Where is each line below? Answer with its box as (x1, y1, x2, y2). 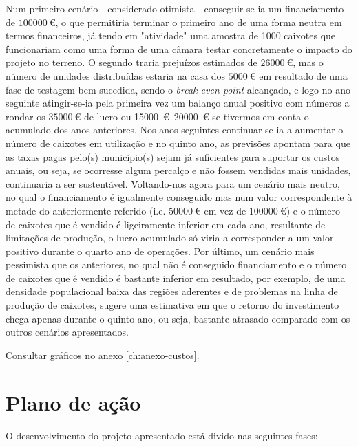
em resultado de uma (259, 68, 348, 83)
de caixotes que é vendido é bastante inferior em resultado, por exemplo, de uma (6, 270, 346, 285)
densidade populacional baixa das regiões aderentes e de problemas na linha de (6, 284, 338, 298)
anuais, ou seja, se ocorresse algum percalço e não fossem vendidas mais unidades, (6, 163, 351, 177)
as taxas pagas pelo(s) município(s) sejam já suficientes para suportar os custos (6, 149, 340, 164)
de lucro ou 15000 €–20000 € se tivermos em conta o (83, 109, 309, 123)
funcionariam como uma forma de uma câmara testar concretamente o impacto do (6, 41, 352, 56)
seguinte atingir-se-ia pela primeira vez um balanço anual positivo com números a (6, 96, 350, 110)
